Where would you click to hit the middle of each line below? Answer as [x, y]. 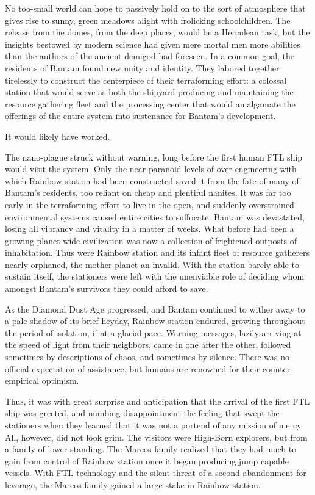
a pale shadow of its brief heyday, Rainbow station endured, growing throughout [155, 321]
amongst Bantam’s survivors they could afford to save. [107, 288]
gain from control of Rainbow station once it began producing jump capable [147, 461]
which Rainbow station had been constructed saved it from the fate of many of [152, 180]
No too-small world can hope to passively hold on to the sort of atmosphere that [155, 8]
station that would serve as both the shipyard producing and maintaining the [149, 92]
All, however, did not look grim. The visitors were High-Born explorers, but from [156, 437]
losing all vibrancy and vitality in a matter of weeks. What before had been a [150, 229]
